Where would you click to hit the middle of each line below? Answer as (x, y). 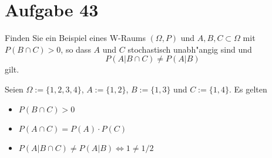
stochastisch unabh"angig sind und (190, 49)
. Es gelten (248, 89)
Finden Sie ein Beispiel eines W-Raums (75, 38)
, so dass (76, 49)
